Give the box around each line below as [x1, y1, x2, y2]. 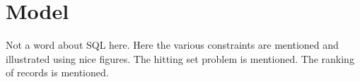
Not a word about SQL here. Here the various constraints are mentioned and [6, 37, 339, 52]
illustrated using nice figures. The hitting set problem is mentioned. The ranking [6, 51, 354, 66]
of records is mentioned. [6, 65, 109, 80]
